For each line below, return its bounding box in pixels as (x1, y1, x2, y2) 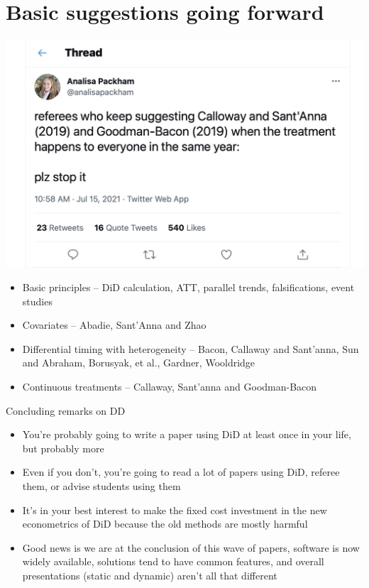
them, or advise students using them (22, 479, 181, 494)
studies (22, 293, 53, 308)
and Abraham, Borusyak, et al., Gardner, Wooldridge (22, 355, 255, 370)
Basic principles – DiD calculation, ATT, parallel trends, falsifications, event (22, 280, 355, 295)
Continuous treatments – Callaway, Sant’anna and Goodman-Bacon (22, 379, 317, 394)
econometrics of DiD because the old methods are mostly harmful (22, 516, 308, 531)
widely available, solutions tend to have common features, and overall (22, 554, 324, 569)
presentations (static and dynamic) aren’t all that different (22, 568, 277, 583)
